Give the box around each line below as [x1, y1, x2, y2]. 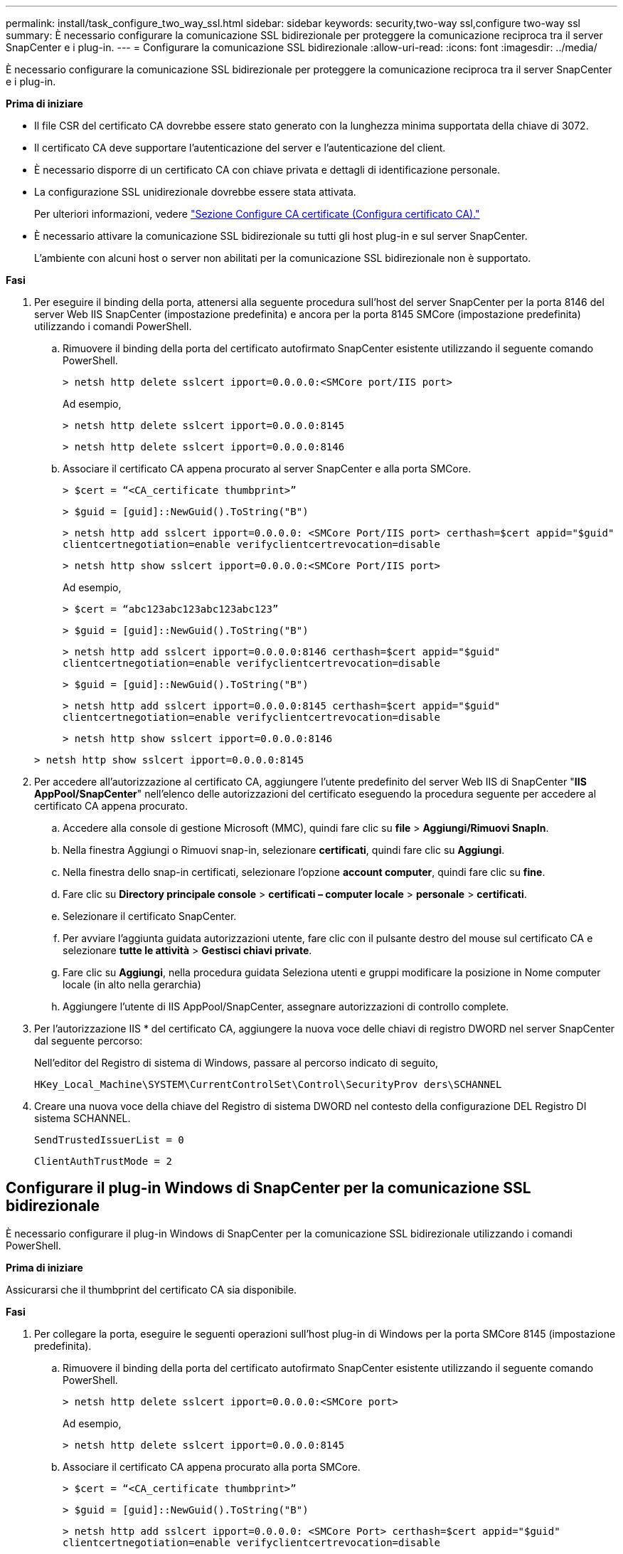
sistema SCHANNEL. [34, 1112, 131, 1124]
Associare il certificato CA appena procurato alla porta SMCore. [63, 1460, 361, 1473]
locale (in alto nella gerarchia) [63, 978, 201, 990]
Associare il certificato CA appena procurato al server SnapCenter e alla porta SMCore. [63, 462, 472, 475]
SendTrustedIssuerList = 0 [34, 1134, 184, 1146]
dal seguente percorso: [34, 1035, 143, 1047]
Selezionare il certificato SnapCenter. [63, 910, 237, 922]
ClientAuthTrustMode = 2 [34, 1156, 172, 1167]
